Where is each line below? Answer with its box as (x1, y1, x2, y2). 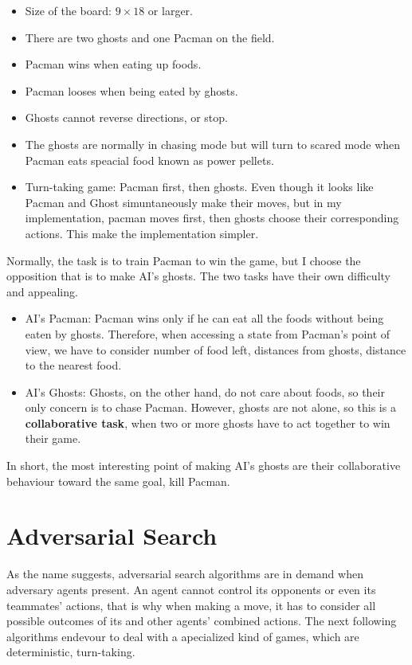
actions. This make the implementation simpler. (25, 225, 259, 241)
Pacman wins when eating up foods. (25, 56, 202, 72)
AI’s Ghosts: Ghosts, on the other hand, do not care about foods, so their (25, 383, 386, 400)
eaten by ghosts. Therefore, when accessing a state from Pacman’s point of (25, 325, 390, 342)
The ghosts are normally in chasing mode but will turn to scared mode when (25, 135, 401, 152)
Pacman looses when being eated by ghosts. (25, 82, 238, 99)
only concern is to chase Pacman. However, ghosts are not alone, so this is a (25, 399, 396, 416)
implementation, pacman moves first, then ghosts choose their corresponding (25, 209, 399, 226)
